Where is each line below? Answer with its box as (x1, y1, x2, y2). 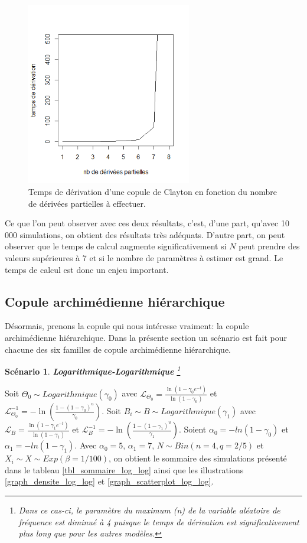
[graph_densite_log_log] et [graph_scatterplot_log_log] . (5, 475, 214, 487)
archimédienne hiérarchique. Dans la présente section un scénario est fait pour (5, 331, 287, 343)
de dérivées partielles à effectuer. (28, 197, 146, 209)
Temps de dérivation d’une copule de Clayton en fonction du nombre (28, 185, 277, 197)
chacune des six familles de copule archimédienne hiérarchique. (5, 343, 231, 355)
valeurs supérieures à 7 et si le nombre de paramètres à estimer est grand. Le (5, 251, 283, 264)
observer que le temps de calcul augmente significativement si (5, 240, 227, 252)
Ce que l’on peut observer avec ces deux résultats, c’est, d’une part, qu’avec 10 (5, 217, 289, 229)
